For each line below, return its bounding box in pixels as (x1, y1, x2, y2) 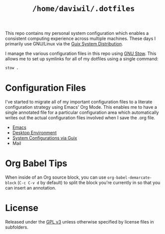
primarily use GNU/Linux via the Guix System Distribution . (5, 41, 123, 47)
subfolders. (5, 224, 29, 230)
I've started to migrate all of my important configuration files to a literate (5, 99, 153, 105)
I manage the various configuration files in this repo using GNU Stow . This (5, 50, 157, 56)
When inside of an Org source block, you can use (5, 174, 106, 180)
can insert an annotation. (5, 185, 56, 191)
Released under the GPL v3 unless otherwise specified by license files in (5, 219, 154, 225)
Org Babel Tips (5, 158, 68, 169)
